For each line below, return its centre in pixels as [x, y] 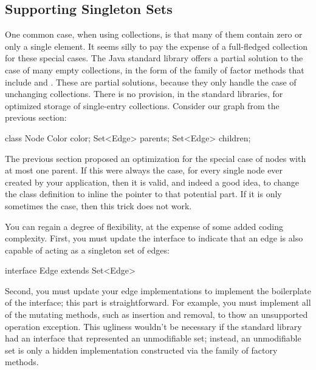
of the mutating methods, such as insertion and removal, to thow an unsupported [156, 314]
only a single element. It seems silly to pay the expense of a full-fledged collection [156, 46]
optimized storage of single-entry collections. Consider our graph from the [142, 105]
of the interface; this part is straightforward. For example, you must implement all [158, 302]
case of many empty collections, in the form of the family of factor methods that [155, 69]
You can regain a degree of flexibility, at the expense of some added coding [144, 226]
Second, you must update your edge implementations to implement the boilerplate [158, 290]
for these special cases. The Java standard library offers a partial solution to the [154, 58]
